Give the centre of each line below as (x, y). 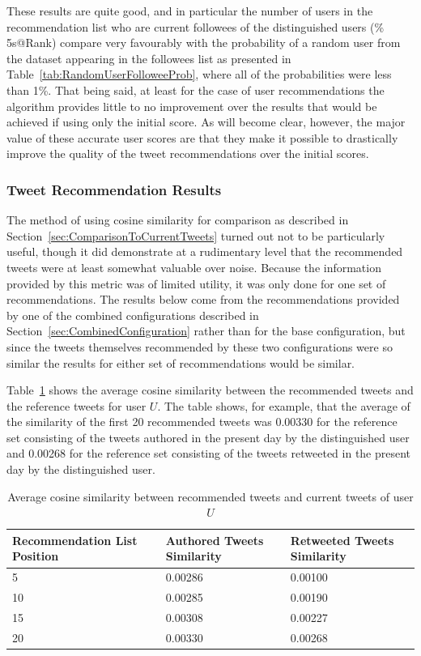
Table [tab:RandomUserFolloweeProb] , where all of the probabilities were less (199, 74)
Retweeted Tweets (342, 540)
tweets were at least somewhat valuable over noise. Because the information (194, 267)
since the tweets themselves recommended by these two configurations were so (200, 346)
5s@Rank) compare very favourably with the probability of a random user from (204, 43)
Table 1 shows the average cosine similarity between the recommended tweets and (210, 390)
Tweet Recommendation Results (114, 189)
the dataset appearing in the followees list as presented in (149, 58)
